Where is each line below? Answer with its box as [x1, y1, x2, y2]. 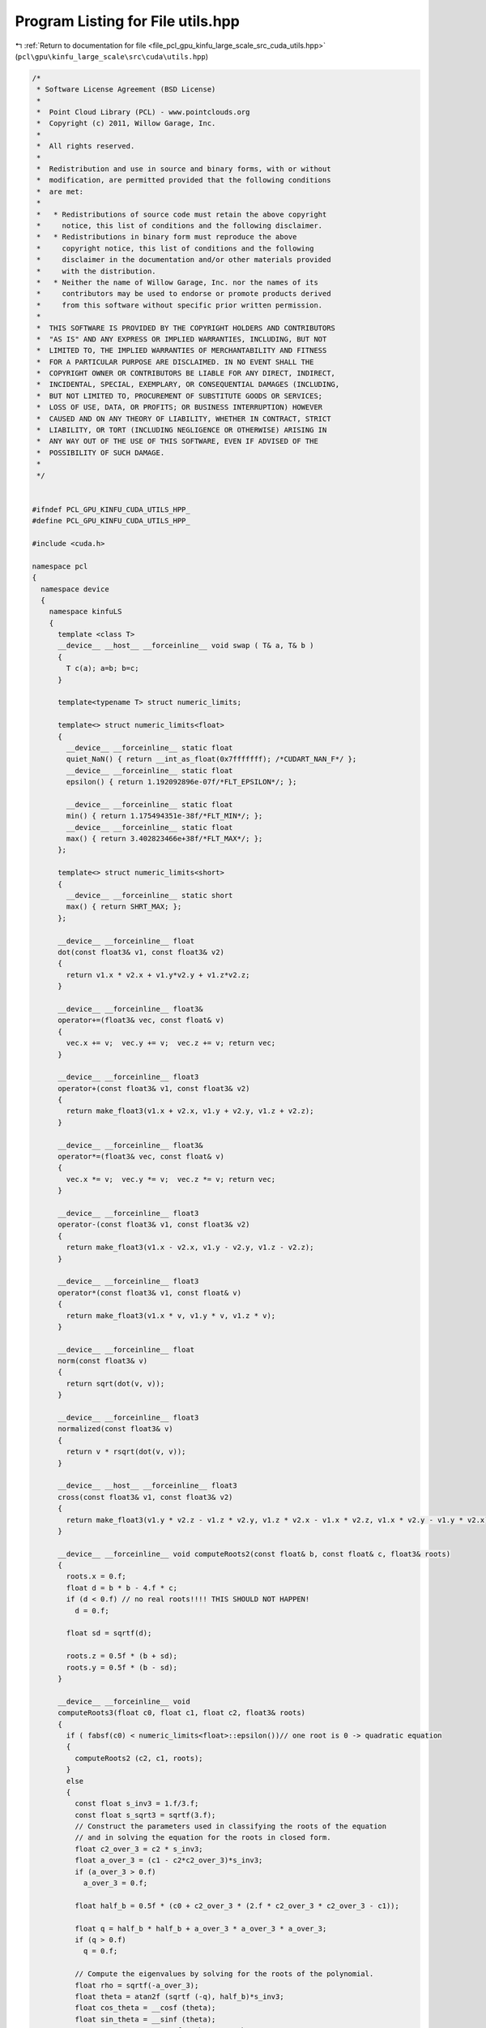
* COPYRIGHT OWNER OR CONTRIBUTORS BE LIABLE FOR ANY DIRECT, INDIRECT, [36, 369, 336, 378]
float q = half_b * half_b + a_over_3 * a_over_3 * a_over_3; [74, 1923, 327, 1933]
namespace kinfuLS [49, 607, 122, 617]
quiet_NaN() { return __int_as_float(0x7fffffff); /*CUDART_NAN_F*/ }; [66, 754, 357, 764]
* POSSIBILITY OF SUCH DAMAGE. [36, 448, 165, 458]
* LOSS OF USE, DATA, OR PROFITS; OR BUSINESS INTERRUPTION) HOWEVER [36, 402, 323, 412]
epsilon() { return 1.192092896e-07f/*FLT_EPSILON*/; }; [66, 777, 297, 787]
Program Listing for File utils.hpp [15, 12, 241, 30]
